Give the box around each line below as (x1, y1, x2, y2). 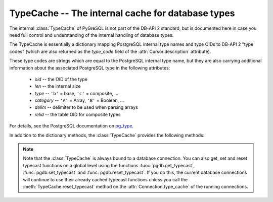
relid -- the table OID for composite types (34, 111, 121, 117)
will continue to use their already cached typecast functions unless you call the (23, 176, 188, 182)
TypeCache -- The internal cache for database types (9, 8, 235, 19)
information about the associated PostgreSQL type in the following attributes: (9, 64, 170, 71)
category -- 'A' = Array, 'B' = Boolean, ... (34, 97, 124, 103)
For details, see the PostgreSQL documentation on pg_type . (9, 123, 134, 129)
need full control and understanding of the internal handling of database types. (9, 32, 174, 38)
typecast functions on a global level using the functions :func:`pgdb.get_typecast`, (23, 162, 195, 168)
